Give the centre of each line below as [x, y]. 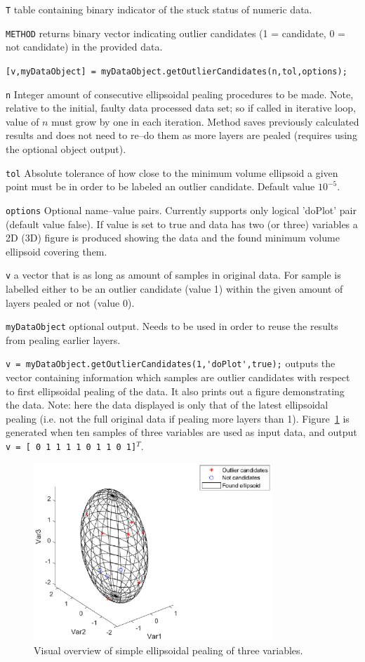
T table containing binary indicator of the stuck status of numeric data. [159, 9]
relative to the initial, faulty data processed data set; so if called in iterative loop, [181, 108]
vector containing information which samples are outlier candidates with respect [178, 377]
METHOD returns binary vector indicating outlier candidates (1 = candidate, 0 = [175, 33]
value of [22, 121]
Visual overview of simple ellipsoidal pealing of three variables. [168, 650]
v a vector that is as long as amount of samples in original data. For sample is [173, 275]
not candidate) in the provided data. [84, 47]
